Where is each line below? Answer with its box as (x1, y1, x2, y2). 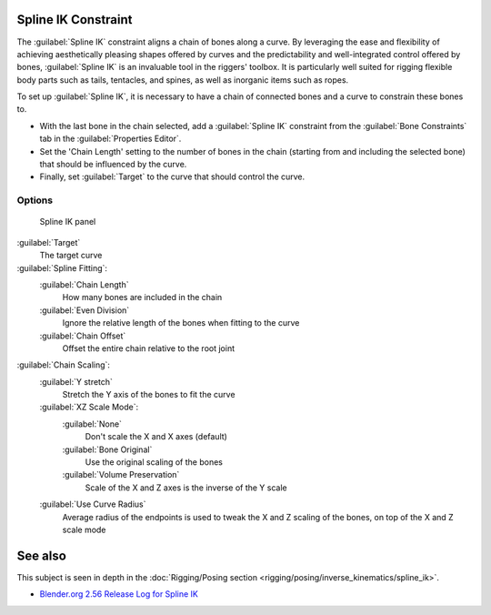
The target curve (39, 250, 103, 261)
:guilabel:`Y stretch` (39, 376, 114, 387)
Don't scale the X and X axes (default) (85, 431, 227, 442)
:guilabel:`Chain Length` (39, 278, 129, 290)
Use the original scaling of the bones (85, 457, 223, 468)
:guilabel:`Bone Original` (62, 444, 153, 455)
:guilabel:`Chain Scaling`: (16, 359, 111, 370)
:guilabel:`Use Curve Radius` (39, 499, 146, 509)
